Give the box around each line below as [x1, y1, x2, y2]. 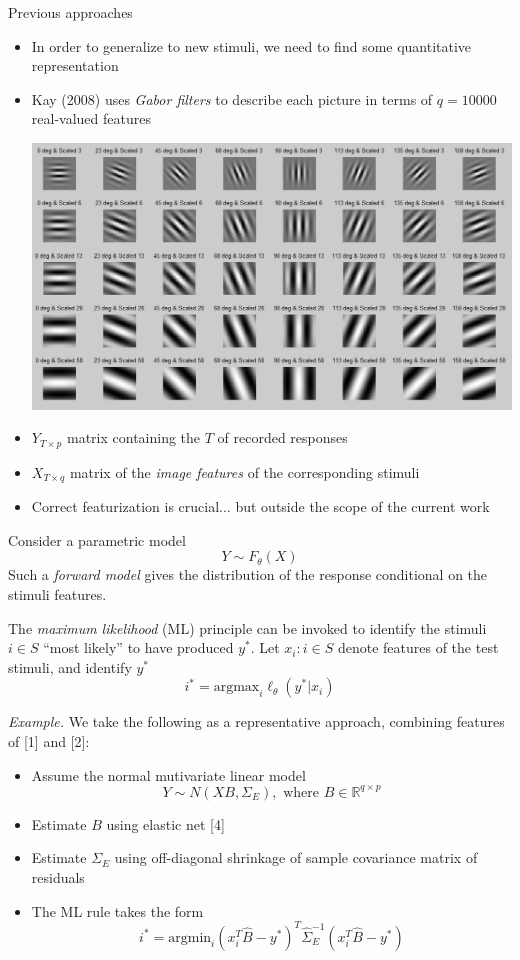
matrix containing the [66, 427, 201, 448]
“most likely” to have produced [43, 637, 234, 658]
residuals [31, 866, 85, 887]
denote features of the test [337, 637, 499, 658]
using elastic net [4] [106, 813, 225, 834]
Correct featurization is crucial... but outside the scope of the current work [31, 496, 490, 517]
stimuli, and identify [8, 656, 132, 677]
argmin [168, 930, 212, 945]
